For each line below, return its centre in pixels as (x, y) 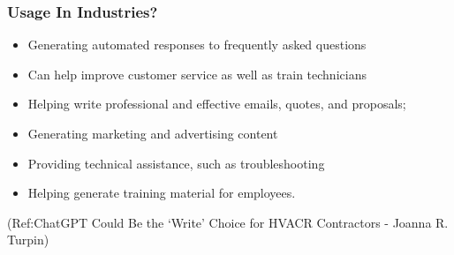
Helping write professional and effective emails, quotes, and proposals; (217, 104)
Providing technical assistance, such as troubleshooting (176, 163)
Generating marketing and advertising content (153, 133)
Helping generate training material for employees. (162, 193)
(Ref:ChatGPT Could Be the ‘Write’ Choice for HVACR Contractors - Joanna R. (228, 222)
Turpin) (28, 240)
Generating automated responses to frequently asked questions (197, 45)
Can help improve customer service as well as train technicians (197, 74)
